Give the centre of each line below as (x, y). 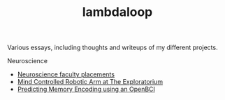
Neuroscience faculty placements (66, 74)
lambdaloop (117, 12)
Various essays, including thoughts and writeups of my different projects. (112, 48)
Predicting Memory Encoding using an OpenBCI (86, 89)
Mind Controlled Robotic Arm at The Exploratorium (90, 82)
